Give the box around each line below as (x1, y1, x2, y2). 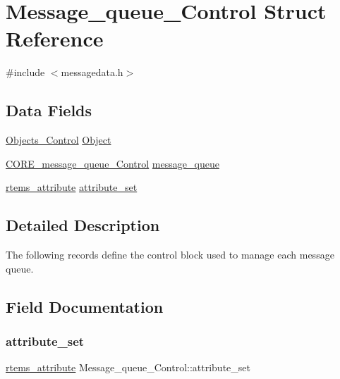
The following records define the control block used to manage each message (6, 247, 334, 262)
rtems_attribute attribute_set (6, 180, 138, 194)
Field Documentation (6, 295, 164, 317)
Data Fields (6, 99, 92, 121)
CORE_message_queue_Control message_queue (6, 156, 219, 170)
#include (6, 65, 45, 80)
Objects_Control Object (6, 132, 111, 147)
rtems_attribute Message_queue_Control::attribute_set (6, 360, 250, 375)
